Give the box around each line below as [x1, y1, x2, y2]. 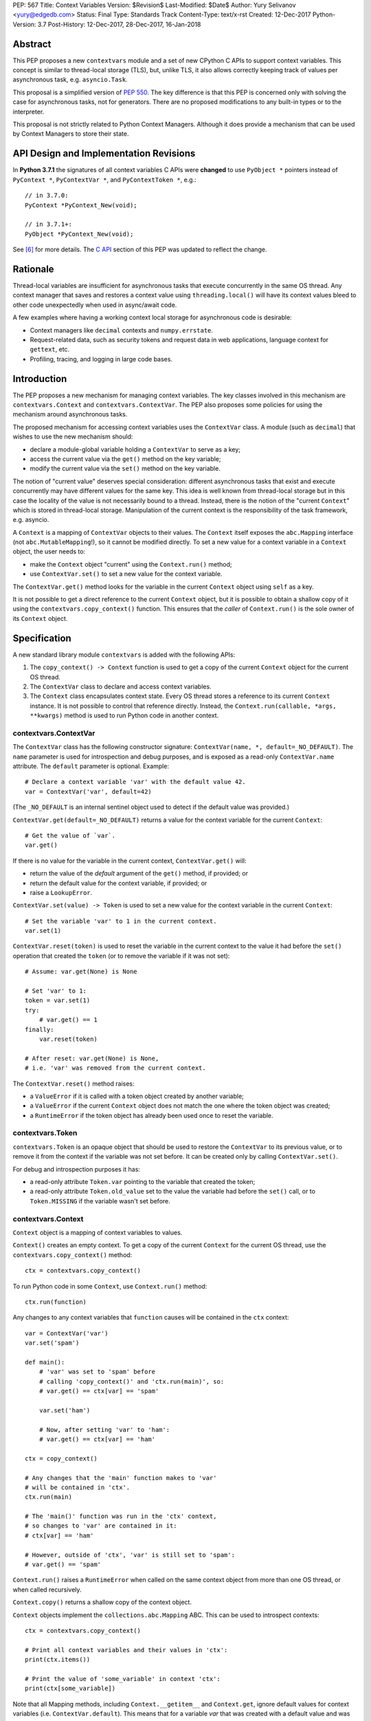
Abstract [12, 38, 52, 50]
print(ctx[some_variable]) [25, 1685, 116, 1693]
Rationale [12, 263, 54, 275]
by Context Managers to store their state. [12, 129, 130, 138]
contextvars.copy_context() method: [12, 1250, 133, 1259]
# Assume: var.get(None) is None [25, 968, 137, 975]
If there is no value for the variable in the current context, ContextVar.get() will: [12, 856, 247, 865]
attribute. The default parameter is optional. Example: [12, 761, 170, 770]
